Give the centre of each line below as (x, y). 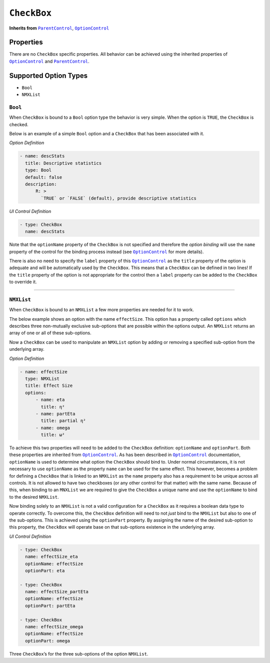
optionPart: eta (45, 571)
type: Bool (38, 170)
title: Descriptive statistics (63, 163)
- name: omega (53, 428)
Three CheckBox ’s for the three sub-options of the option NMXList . (79, 653)
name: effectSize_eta (52, 557)
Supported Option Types (48, 75)
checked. (19, 124)
